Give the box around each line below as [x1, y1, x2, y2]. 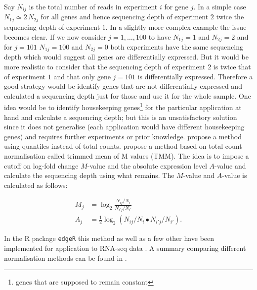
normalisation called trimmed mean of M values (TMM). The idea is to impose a [4, 151, 249, 161]
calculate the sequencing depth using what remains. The [4, 170, 174, 180]
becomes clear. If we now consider [4, 31, 106, 42]
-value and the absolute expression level [87, 160, 207, 171]
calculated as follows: [4, 179, 68, 190]
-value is [222, 170, 247, 180]
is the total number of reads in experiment [29, 1, 158, 11]
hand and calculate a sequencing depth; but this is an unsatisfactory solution [4, 112, 237, 122]
